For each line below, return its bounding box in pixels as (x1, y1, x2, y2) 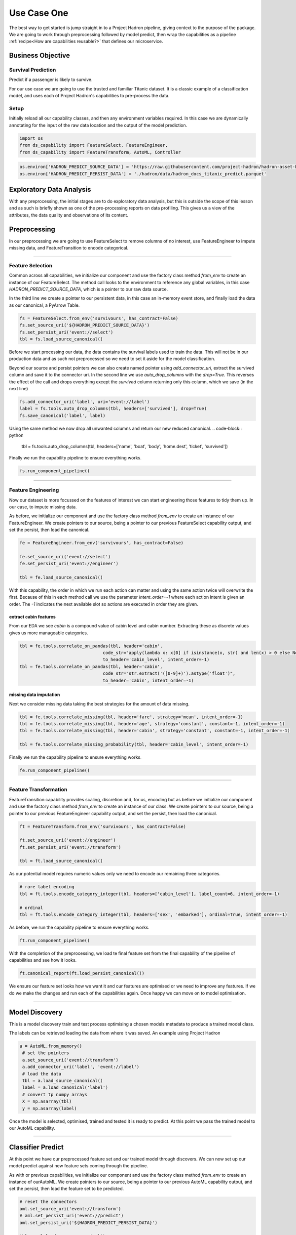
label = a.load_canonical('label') (22, 1085, 109, 1090)
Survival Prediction (9, 67, 56, 74)
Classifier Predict (9, 1143, 64, 1151)
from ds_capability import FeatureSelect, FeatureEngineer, (19, 142, 168, 148)
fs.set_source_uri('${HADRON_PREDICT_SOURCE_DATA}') (19, 323, 150, 328)
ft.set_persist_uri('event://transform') (19, 844, 121, 850)
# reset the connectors (19, 1199, 77, 1205)
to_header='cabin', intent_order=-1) (103, 677, 194, 683)
